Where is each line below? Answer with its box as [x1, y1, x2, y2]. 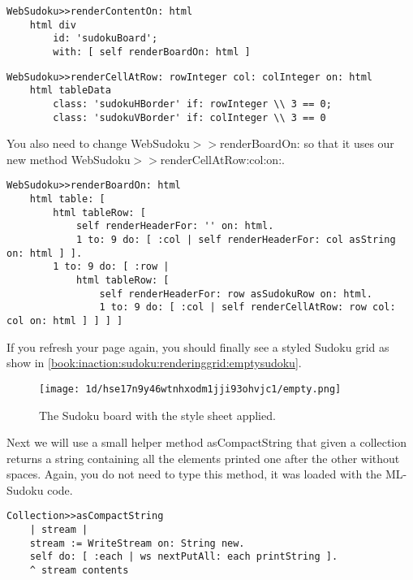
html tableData [29, 84, 111, 97]
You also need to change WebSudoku [6, 135, 190, 152]
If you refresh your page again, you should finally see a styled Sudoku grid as [6, 338, 389, 355]
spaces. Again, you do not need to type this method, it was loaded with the [6, 465, 382, 483]
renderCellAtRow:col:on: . [160, 150, 285, 167]
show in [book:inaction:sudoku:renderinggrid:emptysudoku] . [6, 354, 302, 371]
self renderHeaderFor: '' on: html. [75, 220, 274, 232]
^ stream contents [29, 565, 129, 577]
